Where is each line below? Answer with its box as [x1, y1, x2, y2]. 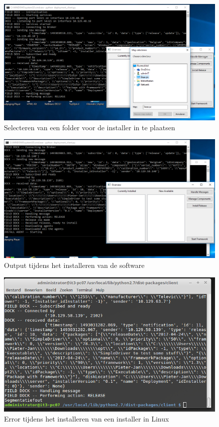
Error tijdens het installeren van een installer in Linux [4, 414, 169, 424]
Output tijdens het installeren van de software [4, 260, 145, 270]
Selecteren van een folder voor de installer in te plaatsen [4, 122, 175, 132]
